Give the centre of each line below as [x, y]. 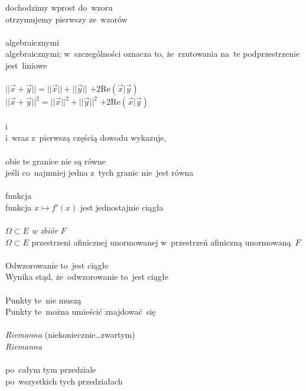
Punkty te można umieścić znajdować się [81, 311]
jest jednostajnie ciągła [122, 207]
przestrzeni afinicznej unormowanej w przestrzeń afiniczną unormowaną [161, 242]
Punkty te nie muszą [43, 300]
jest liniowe [26, 65]
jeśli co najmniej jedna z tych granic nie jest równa [100, 172]
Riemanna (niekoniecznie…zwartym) [70, 335]
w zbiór [45, 230]
